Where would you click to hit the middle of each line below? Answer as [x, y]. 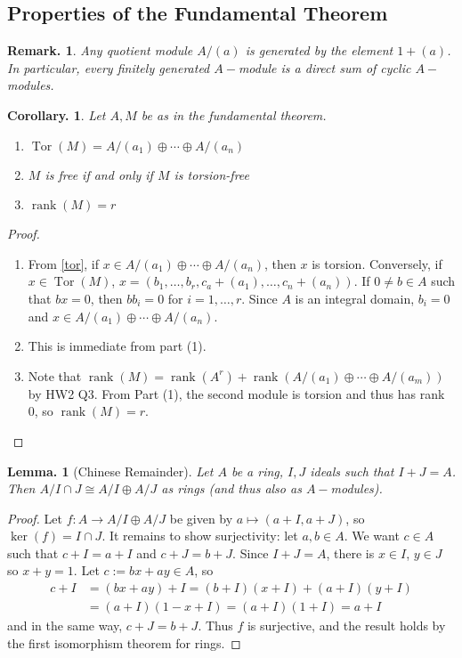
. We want [372, 536]
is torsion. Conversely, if [377, 263]
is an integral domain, [355, 298]
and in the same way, [65, 626]
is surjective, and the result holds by [346, 626]
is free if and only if [99, 174]
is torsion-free [212, 174]
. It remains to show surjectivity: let [200, 536]
